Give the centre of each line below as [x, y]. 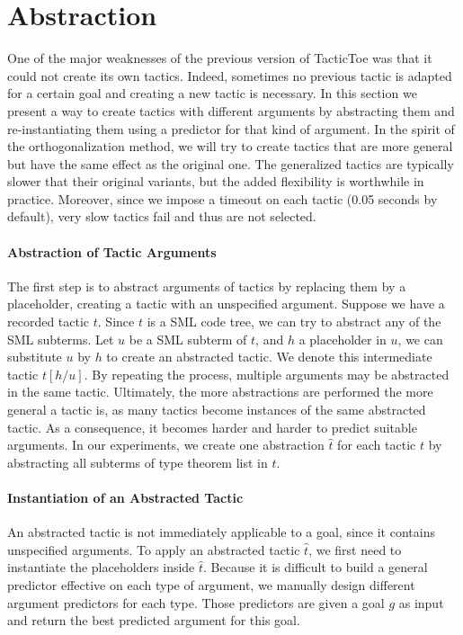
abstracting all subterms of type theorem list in [138, 462]
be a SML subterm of [188, 339]
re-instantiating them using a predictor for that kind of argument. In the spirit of [231, 128]
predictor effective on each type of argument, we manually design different [211, 584]
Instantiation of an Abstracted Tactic [125, 497]
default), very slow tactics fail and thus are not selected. [162, 216]
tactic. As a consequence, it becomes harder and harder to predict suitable [212, 427]
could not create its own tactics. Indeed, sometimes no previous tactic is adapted [230, 75]
